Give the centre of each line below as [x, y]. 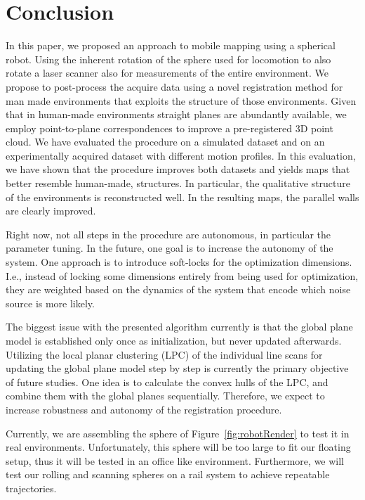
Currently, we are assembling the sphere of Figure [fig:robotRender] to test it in [178, 433]
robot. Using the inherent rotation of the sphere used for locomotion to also [168, 59]
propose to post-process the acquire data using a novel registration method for [174, 86]
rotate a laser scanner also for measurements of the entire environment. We [167, 73]
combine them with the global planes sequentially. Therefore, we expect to [165, 396]
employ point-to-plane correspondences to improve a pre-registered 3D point [170, 128]
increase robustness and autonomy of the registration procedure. [144, 409]
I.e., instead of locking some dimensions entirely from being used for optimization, [182, 275]
